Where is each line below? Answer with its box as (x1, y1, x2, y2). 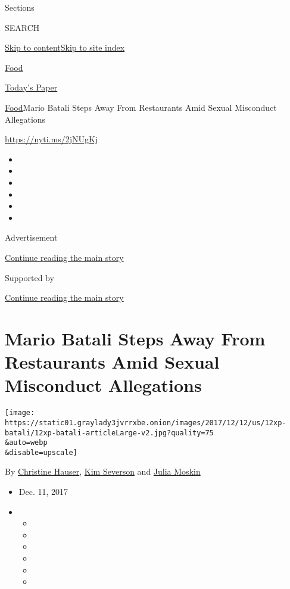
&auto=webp (5, 438, 48, 447)
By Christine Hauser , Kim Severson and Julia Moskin (5, 465, 201, 478)
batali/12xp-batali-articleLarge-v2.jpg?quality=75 (5, 428, 214, 437)
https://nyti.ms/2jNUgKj (5, 133, 98, 145)
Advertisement (5, 231, 58, 244)
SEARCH (5, 21, 40, 33)
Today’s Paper (5, 81, 58, 94)
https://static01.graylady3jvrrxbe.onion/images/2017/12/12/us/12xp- (5, 418, 286, 427)
